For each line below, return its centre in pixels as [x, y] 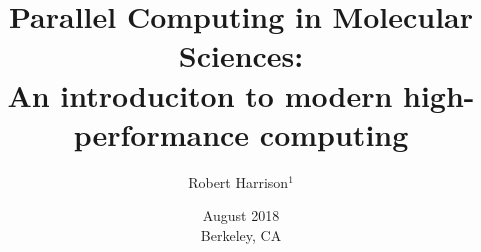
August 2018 [241, 215]
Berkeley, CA [241, 234]
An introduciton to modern [200, 94]
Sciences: [241, 55]
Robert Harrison [238, 181]
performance [161, 133]
